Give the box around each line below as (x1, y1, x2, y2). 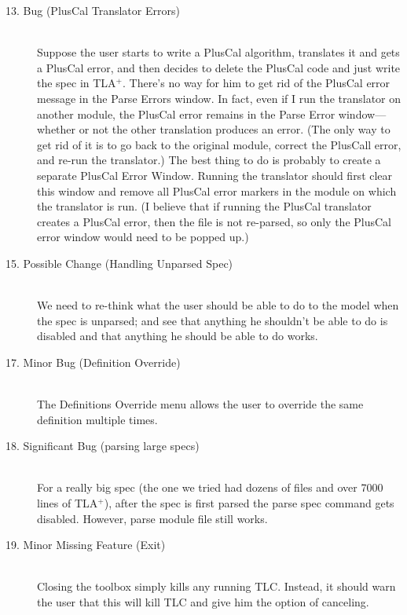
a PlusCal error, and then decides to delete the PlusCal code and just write (37, 59, 401, 75)
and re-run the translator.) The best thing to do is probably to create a (37, 152, 381, 168)
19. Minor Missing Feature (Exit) (5, 536, 166, 553)
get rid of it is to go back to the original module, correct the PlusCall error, (37, 136, 401, 152)
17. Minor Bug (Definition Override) (5, 353, 181, 370)
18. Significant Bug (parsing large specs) (5, 437, 200, 454)
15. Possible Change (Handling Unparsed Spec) (5, 254, 233, 271)
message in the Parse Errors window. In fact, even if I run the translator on (37, 90, 401, 106)
